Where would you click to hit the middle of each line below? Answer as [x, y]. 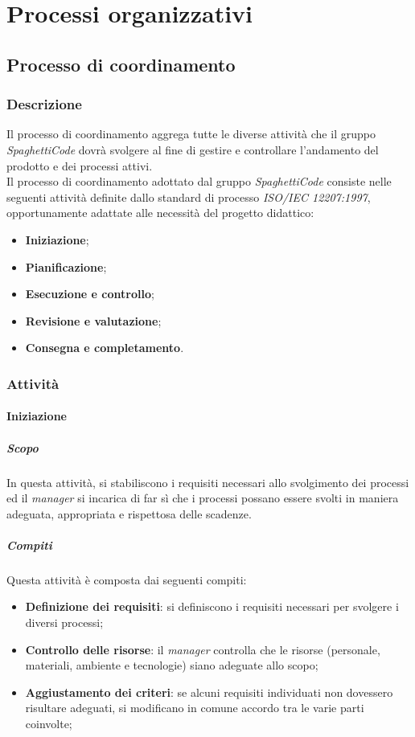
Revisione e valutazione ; [93, 320]
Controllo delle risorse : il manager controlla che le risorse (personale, [203, 649]
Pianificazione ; [66, 266]
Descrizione [44, 104]
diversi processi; [64, 622]
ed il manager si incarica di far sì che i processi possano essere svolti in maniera [203, 498]
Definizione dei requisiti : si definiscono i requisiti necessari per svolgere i [212, 606]
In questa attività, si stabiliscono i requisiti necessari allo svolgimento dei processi [208, 482]
